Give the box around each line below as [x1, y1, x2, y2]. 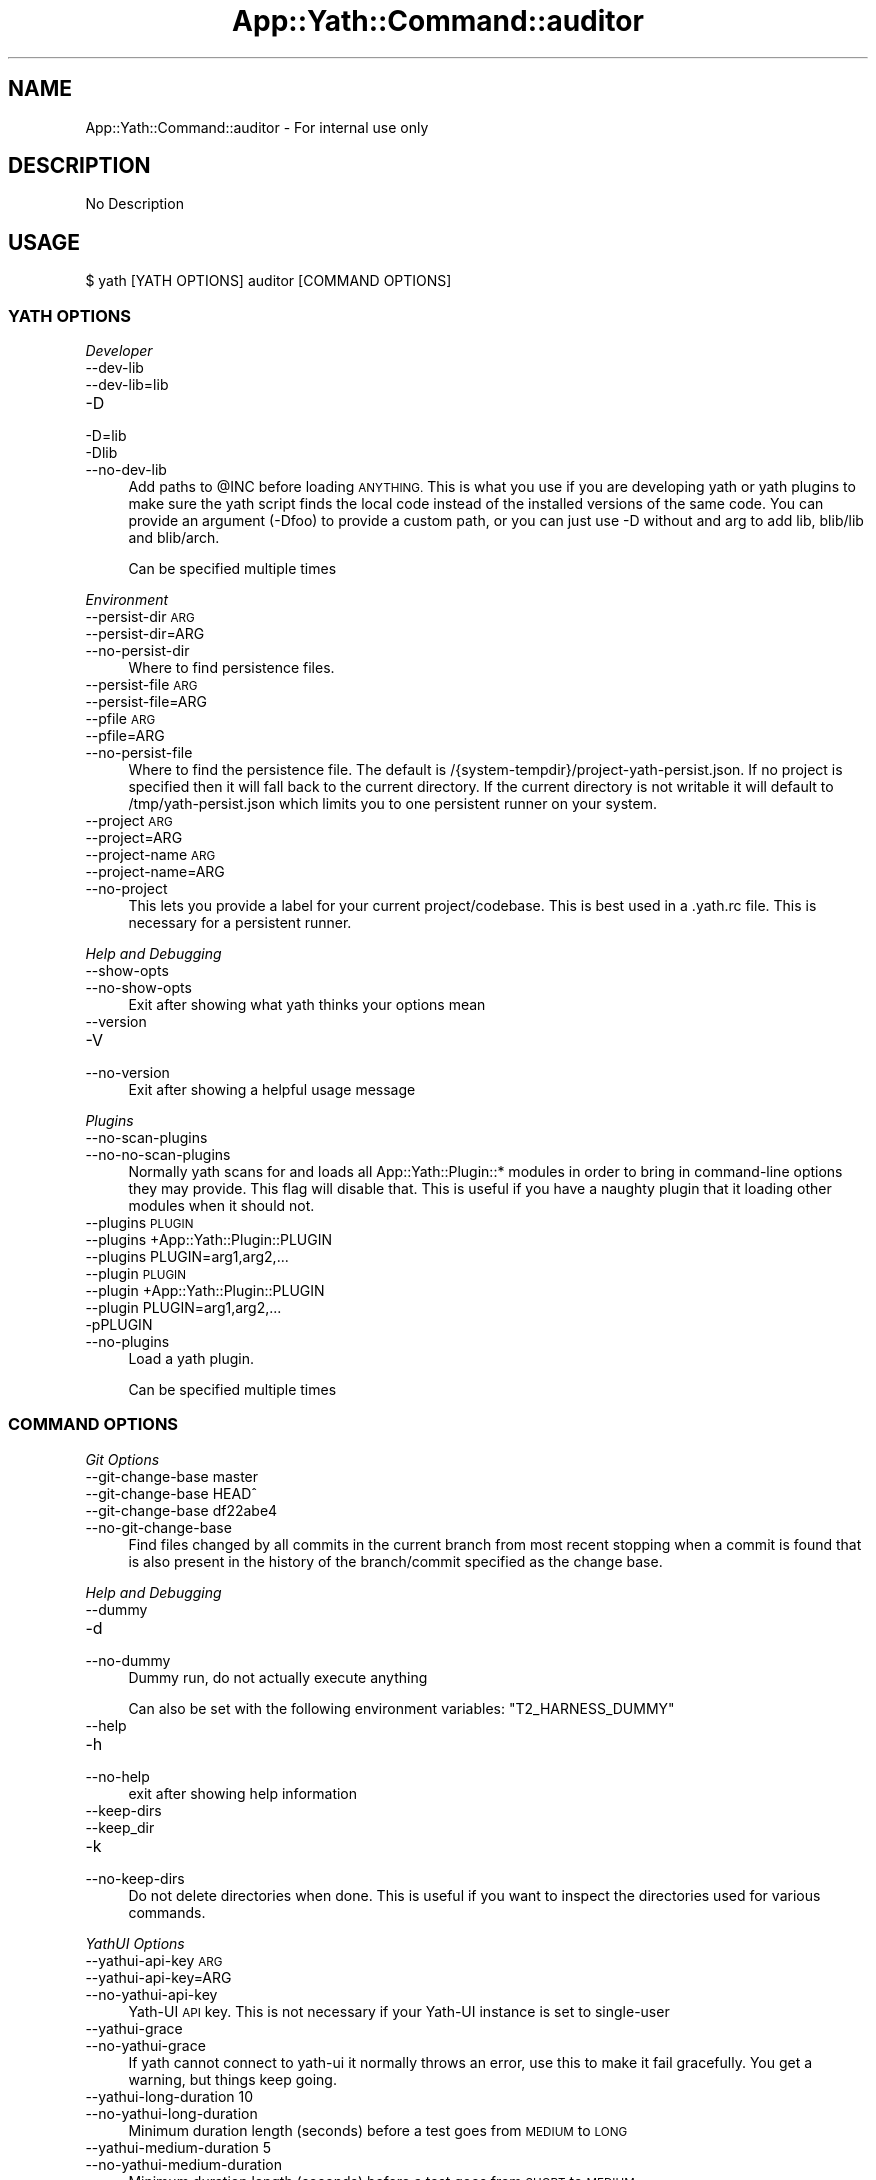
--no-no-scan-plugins [85, 1146, 231, 1164]
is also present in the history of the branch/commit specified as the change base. [128, 1552, 663, 1570]
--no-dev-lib [85, 461, 167, 479]
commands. [128, 1903, 206, 1921]
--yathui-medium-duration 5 [85, 2138, 272, 2156]
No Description [85, 195, 184, 213]
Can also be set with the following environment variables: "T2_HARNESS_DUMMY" [128, 1699, 675, 1717]
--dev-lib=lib [85, 376, 169, 394]
